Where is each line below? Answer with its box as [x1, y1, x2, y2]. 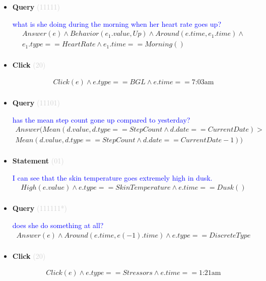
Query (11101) [12, 97, 60, 107]
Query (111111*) [12, 203, 67, 213]
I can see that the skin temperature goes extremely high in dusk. [12, 172, 213, 183]
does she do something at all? [12, 220, 104, 231]
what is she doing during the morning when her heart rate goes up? [12, 18, 222, 29]
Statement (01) [12, 155, 64, 166]
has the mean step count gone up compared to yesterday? [12, 114, 190, 125]
